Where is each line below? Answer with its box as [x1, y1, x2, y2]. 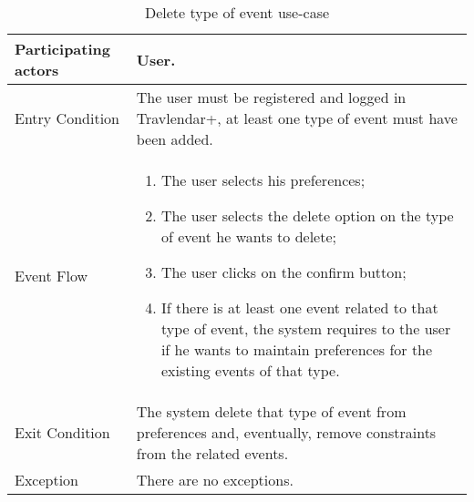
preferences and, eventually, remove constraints [136, 422, 437, 443]
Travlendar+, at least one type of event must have [136, 108, 458, 128]
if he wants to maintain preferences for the [160, 339, 433, 360]
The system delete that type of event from [136, 401, 407, 422]
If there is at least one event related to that [160, 297, 438, 318]
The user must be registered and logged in [136, 87, 407, 108]
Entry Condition [15, 108, 119, 128]
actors [15, 59, 59, 80]
